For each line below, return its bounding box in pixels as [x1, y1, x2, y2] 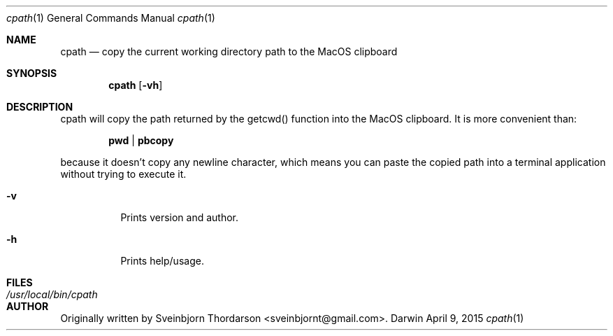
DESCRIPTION [6, 101, 73, 113]
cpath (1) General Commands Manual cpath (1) [6, 12, 215, 24]
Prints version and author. [120, 211, 239, 223]
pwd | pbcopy [108, 134, 174, 146]
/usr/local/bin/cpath [6, 288, 98, 300]
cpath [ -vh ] [108, 79, 163, 91]
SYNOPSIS [6, 67, 57, 79]
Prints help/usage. [120, 255, 204, 267]
